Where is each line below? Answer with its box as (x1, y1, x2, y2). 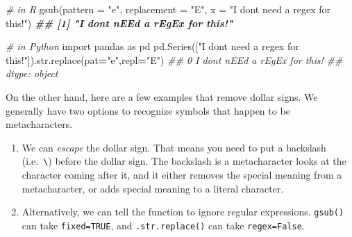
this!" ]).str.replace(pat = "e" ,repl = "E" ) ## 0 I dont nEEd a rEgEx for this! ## (6, 52, 343, 67)
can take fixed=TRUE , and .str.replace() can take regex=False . (22, 218, 305, 232)
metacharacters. (6, 117, 73, 131)
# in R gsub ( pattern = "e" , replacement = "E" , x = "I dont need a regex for (6, 2, 331, 16)
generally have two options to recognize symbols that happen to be (6, 103, 290, 117)
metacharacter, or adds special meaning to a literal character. (22, 181, 284, 195)
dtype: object (6, 66, 58, 81)
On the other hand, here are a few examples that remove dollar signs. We (6, 89, 318, 104)
